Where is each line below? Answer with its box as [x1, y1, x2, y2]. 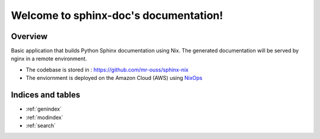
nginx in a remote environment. [11, 55, 87, 62]
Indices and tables [11, 90, 81, 100]
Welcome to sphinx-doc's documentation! [11, 9, 223, 22]
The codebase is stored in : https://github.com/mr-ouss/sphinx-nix [25, 66, 189, 73]
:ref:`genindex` [25, 105, 62, 112]
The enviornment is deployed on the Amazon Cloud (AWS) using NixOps [25, 75, 203, 82]
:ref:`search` [25, 122, 56, 129]
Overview [11, 31, 48, 41]
